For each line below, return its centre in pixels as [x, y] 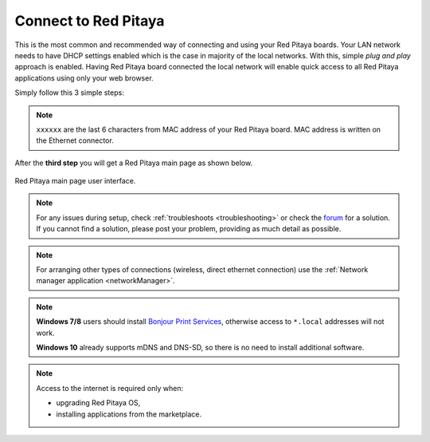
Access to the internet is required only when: [109, 388]
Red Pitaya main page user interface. [75, 181]
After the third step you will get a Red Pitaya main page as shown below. [134, 163]
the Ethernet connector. [75, 140]
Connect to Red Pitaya [90, 21]
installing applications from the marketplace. [129, 414]
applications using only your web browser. [84, 78]
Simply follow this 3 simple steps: [70, 93]
